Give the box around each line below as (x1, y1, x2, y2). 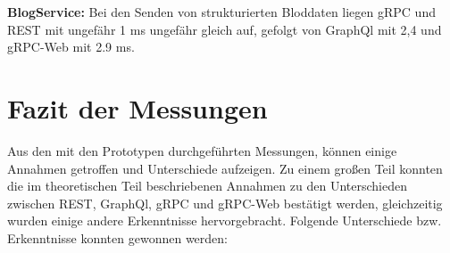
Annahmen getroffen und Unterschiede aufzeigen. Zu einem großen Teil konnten (7, 159, 443, 177)
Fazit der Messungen (7, 89, 268, 126)
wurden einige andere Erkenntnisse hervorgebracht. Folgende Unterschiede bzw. (7, 211, 442, 230)
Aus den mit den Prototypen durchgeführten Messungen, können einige (7, 141, 397, 159)
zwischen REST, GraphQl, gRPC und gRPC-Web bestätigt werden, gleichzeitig (7, 193, 443, 212)
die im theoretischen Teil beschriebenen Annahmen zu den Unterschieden (7, 176, 407, 195)
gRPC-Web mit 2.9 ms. (7, 37, 135, 56)
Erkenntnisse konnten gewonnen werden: (7, 228, 228, 247)
